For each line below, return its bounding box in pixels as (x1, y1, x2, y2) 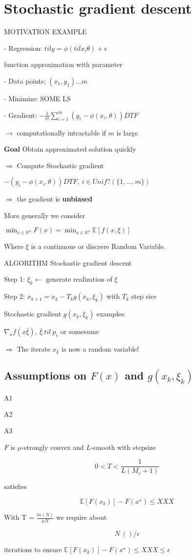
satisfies (4, 481, 27, 491)
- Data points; (4, 75, 46, 86)
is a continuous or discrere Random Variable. (31, 241, 166, 251)
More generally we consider (4, 210, 86, 220)
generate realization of (45, 274, 112, 284)
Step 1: (4, 274, 25, 284)
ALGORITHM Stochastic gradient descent (4, 257, 132, 268)
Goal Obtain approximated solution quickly (4, 144, 136, 154)
